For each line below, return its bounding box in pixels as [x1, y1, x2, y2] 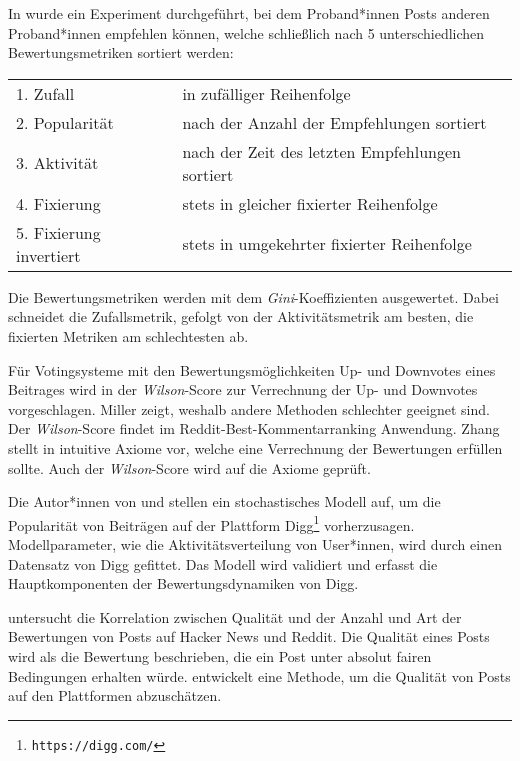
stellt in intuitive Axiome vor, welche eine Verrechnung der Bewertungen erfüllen [8, 437, 503, 458]
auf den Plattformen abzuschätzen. [8, 685, 222, 706]
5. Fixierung [16, 220, 101, 244]
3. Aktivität [16, 151, 99, 175]
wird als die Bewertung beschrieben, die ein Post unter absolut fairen [8, 645, 432, 666]
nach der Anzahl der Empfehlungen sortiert [182, 110, 487, 134]
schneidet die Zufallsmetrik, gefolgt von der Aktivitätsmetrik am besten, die [8, 306, 474, 327]
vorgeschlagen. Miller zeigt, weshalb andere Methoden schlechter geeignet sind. [8, 398, 490, 419]
